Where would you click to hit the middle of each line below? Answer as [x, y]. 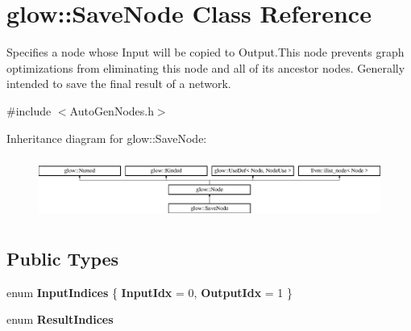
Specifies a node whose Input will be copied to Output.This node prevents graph [205, 52]
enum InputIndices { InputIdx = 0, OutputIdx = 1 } [150, 292]
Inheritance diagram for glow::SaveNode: [107, 138]
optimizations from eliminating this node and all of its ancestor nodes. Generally [206, 67]
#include [29, 110]
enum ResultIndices [60, 319]
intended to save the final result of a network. [119, 84]
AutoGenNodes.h [112, 110]
